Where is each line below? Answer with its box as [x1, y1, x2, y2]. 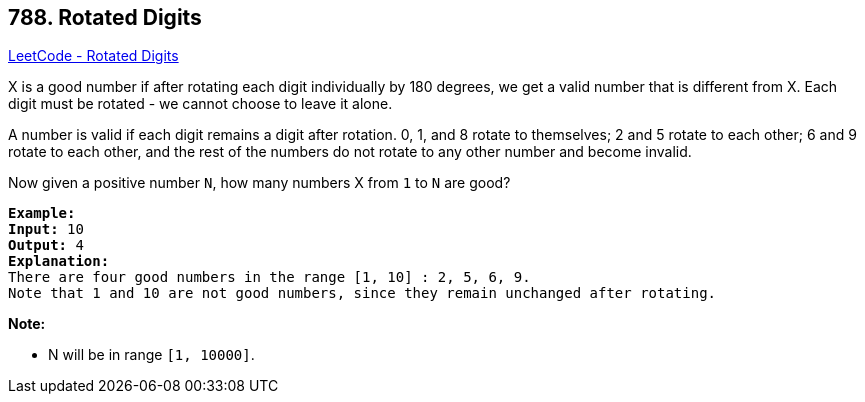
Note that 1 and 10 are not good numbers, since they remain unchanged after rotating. [8, 285, 717, 302]
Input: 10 [8, 221, 84, 238]
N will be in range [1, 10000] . [48, 346, 255, 364]
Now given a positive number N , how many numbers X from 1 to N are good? [8, 174, 511, 192]
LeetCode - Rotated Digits [8, 47, 179, 65]
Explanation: [8, 253, 110, 270]
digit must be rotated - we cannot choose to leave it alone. [8, 95, 393, 113]
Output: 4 [8, 237, 84, 254]
